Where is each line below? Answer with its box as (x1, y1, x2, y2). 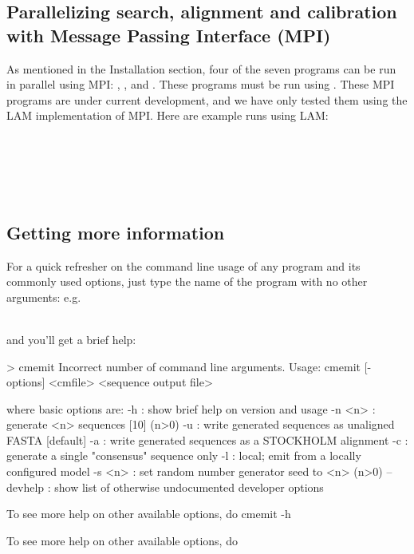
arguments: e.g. (6, 288, 81, 305)
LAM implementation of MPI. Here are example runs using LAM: (6, 107, 329, 124)
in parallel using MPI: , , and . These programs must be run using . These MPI (6, 76, 395, 93)
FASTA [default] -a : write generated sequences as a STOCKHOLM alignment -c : (6, 431, 408, 448)
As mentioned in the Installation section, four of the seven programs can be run (6, 60, 396, 77)
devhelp (6, 478, 45, 495)
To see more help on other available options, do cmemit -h (6, 505, 291, 522)
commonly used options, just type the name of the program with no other (6, 273, 368, 290)
